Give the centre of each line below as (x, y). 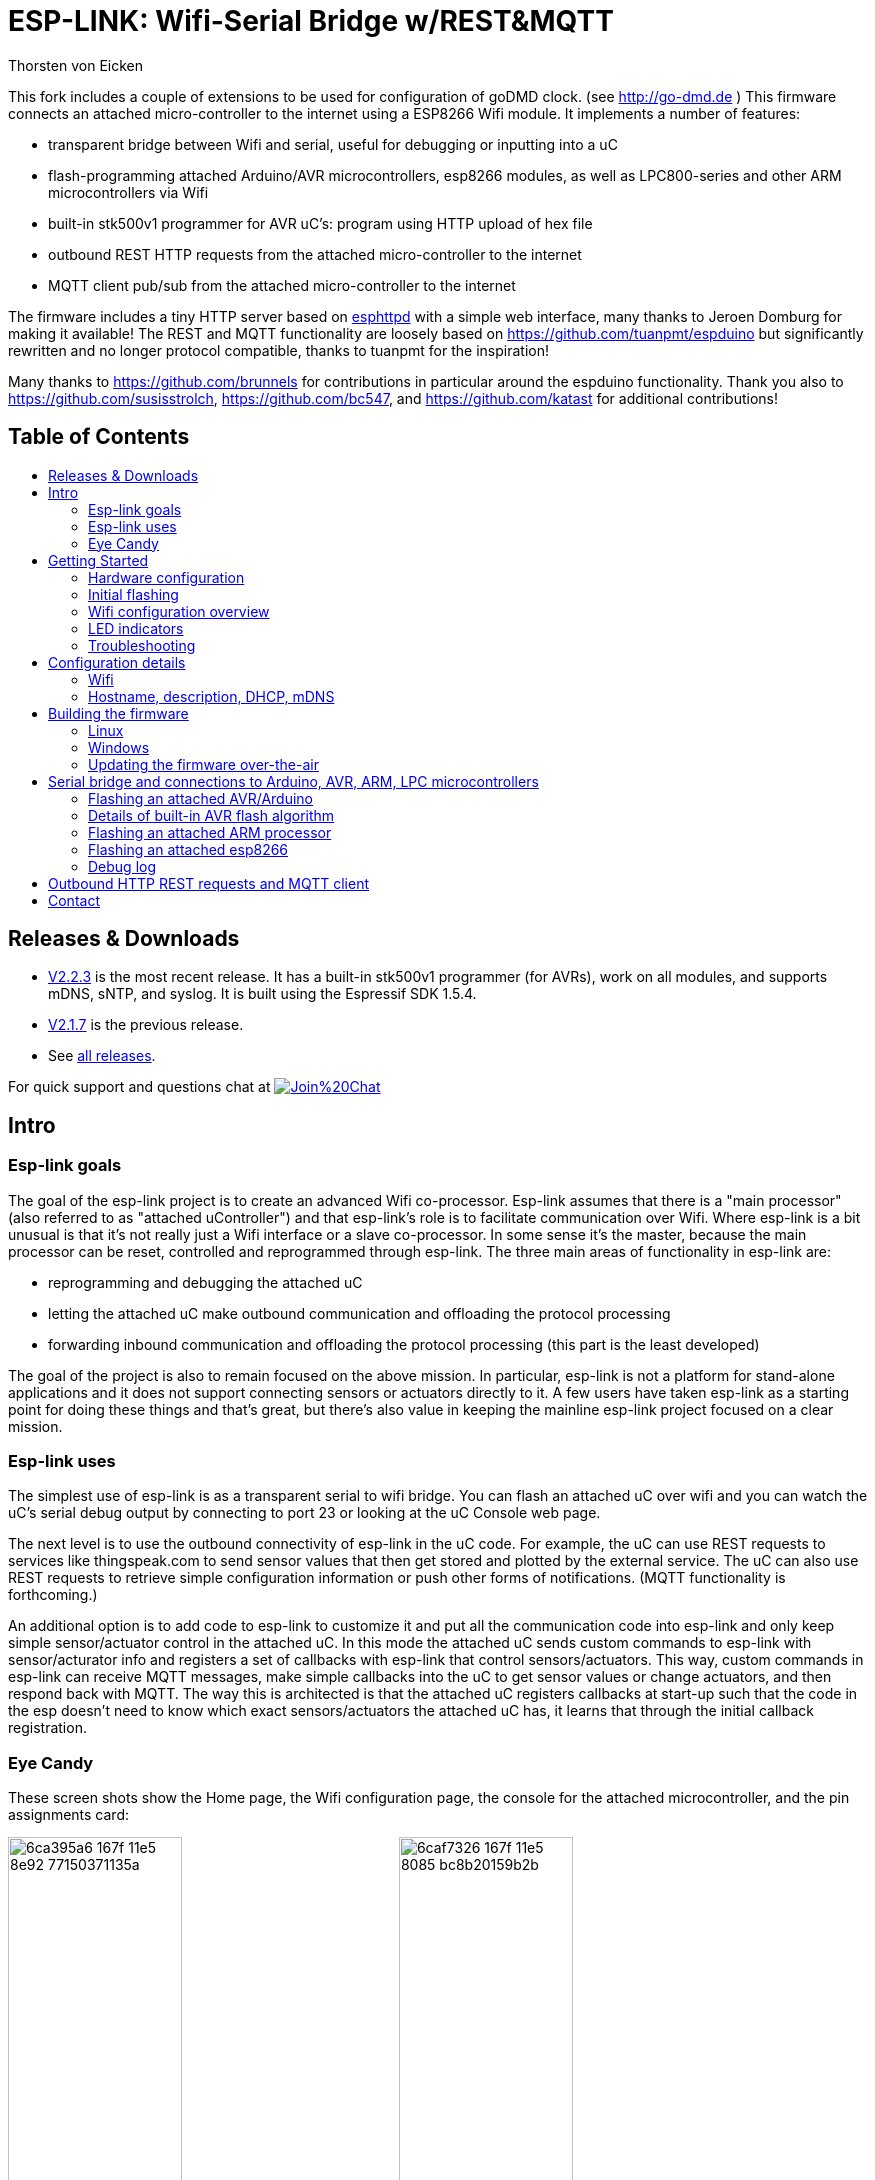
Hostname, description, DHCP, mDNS (211, 696)
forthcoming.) (53, 1595)
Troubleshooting (142, 645)
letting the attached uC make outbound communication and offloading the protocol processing (359, 1313)
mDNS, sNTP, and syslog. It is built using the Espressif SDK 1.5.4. (262, 994)
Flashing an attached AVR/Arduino (201, 798)
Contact (74, 900)
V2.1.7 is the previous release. (146, 1025)
